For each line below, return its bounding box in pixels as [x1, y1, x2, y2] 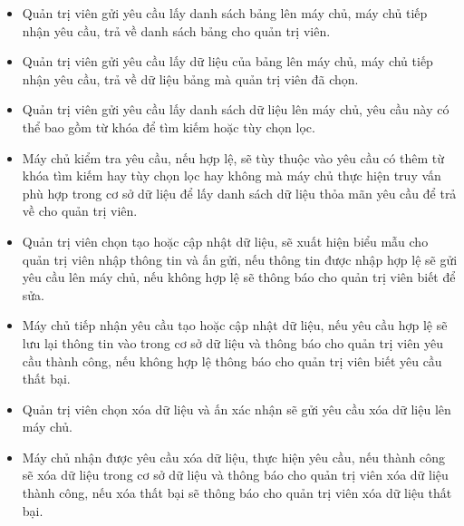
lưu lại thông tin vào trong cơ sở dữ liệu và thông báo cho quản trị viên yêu [22, 333, 443, 352]
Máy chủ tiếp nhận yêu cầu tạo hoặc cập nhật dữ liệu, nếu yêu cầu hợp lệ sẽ [22, 316, 448, 335]
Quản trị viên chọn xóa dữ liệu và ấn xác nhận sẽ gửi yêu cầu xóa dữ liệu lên [22, 399, 451, 418]
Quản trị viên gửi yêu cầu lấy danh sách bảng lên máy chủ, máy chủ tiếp [22, 4, 428, 22]
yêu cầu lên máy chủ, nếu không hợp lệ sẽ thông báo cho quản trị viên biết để [22, 268, 456, 287]
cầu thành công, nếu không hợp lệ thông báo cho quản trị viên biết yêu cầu [22, 351, 442, 370]
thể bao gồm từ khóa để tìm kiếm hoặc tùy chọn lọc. [22, 117, 315, 136]
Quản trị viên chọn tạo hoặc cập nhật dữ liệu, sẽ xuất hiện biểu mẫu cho [22, 231, 429, 250]
